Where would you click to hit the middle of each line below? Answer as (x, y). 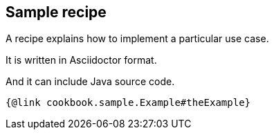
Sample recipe (56, 12)
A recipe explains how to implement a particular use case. (137, 39)
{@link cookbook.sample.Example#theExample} (128, 103)
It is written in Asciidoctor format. (81, 60)
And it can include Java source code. (90, 82)
